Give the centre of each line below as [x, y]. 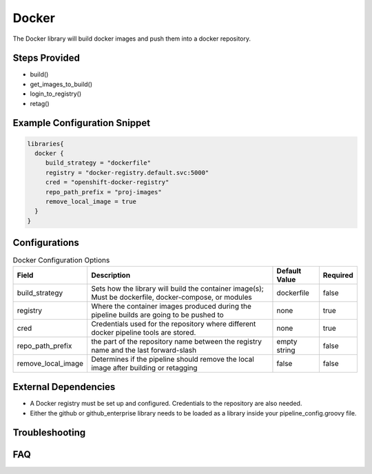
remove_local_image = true [91, 201]
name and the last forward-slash [143, 350]
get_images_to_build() [61, 84]
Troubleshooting [49, 433]
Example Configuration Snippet [82, 123]
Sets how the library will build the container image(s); [177, 288]
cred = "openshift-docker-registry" [107, 182]
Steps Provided [46, 58]
